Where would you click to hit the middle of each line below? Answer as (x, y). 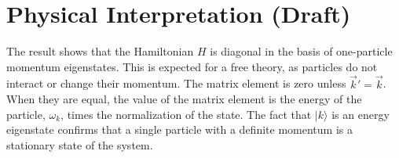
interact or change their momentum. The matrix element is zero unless (176, 83)
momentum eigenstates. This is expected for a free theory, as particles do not (192, 66)
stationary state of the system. (80, 144)
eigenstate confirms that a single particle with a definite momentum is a (179, 129)
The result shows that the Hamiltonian (100, 51)
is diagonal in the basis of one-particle (301, 51)
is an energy (361, 114)
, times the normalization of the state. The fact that (186, 114)
